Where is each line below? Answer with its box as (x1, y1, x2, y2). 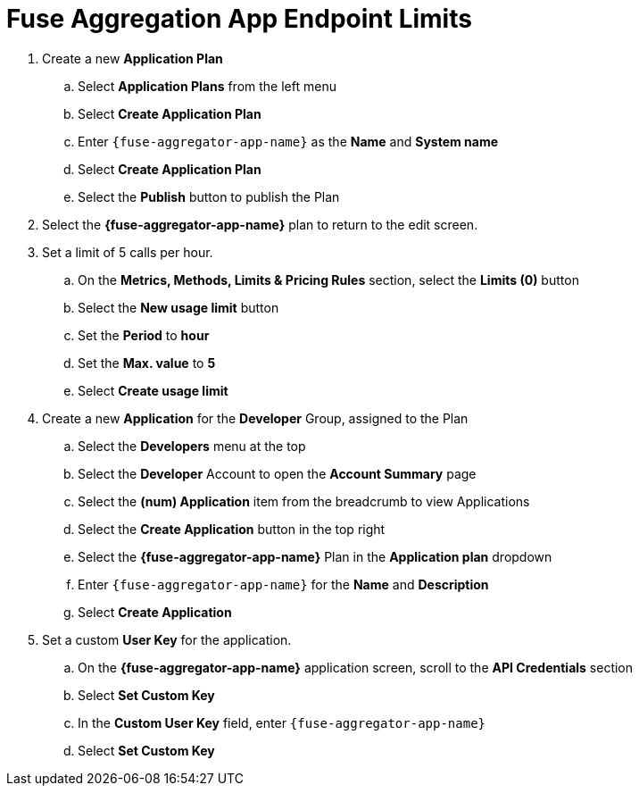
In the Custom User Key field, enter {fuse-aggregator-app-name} (78, 714, 486, 730)
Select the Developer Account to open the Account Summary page (78, 465, 477, 481)
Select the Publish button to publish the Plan (78, 188, 340, 205)
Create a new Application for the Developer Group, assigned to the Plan (42, 410, 469, 426)
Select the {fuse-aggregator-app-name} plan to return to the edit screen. (42, 216, 478, 232)
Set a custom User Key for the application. (42, 631, 292, 647)
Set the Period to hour (78, 327, 210, 343)
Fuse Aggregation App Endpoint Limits (6, 4, 472, 34)
